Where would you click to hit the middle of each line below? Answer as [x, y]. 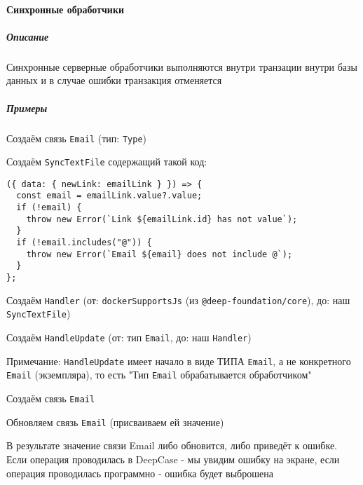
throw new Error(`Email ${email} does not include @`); [159, 254]
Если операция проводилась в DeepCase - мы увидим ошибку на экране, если [173, 459]
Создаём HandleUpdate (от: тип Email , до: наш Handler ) [129, 337]
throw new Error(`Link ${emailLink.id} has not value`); [162, 219]
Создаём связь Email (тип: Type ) [76, 138]
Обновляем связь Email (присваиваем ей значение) [115, 422]
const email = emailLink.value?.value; [109, 196]
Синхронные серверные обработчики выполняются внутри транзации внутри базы [182, 66]
